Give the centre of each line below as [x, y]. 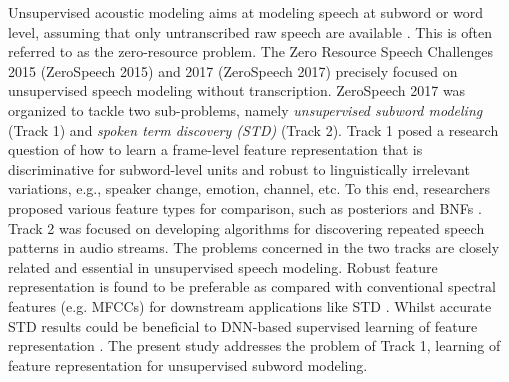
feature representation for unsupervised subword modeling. [188, 364]
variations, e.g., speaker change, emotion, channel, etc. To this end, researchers [249, 188]
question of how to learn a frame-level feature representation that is [215, 149]
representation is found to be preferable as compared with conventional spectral [252, 286]
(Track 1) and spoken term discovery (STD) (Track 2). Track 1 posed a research [253, 129]
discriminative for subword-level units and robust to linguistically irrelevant [239, 168]
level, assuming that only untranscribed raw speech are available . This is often [250, 31]
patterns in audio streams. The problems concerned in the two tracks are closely [254, 247]
